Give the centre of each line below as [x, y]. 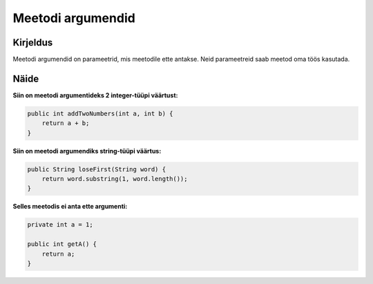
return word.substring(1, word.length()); [115, 179]
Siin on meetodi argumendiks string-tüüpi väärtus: [87, 151]
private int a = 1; [60, 225]
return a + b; [66, 123]
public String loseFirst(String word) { [96, 169]
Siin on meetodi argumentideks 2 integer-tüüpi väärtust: [95, 95]
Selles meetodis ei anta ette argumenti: [70, 207]
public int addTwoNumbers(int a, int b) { [100, 113]
